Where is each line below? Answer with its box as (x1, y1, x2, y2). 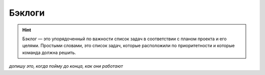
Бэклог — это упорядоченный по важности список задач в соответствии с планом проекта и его (22, 36, 227, 42)
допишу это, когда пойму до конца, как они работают (9, 63, 123, 69)
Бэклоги (9, 7, 45, 18)
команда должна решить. (22, 50, 76, 55)
